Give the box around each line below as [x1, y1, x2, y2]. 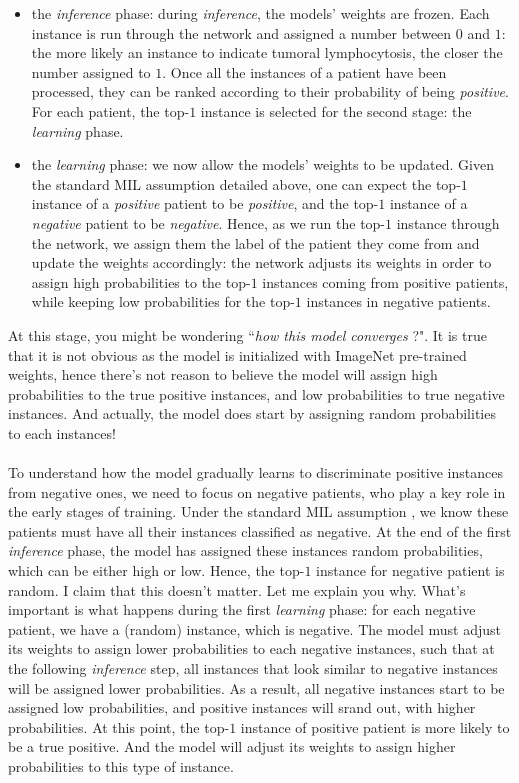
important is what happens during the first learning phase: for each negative [8, 599, 476, 620]
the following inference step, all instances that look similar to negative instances [8, 658, 498, 678]
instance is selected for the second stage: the [200, 100, 472, 121]
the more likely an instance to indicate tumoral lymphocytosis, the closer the [31, 42, 503, 63]
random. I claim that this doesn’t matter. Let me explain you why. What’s [8, 579, 466, 600]
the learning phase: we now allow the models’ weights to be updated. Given [31, 154, 494, 175]
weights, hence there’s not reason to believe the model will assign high [8, 364, 438, 385]
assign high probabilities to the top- [31, 271, 251, 292]
